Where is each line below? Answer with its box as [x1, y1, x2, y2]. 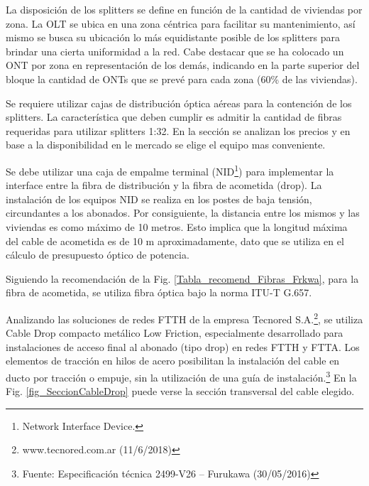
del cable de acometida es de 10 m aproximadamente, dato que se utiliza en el [6, 233, 344, 248]
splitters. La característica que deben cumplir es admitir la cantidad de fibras [6, 109, 342, 124]
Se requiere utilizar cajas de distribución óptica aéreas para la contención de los [6, 95, 352, 110]
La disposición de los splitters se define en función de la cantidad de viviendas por [6, 2, 363, 16]
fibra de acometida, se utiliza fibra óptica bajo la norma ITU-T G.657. [6, 285, 312, 300]
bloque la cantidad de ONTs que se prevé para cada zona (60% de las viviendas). [6, 71, 358, 86]
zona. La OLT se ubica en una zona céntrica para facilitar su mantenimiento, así [6, 16, 356, 31]
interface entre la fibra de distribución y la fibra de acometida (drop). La [6, 178, 322, 193]
